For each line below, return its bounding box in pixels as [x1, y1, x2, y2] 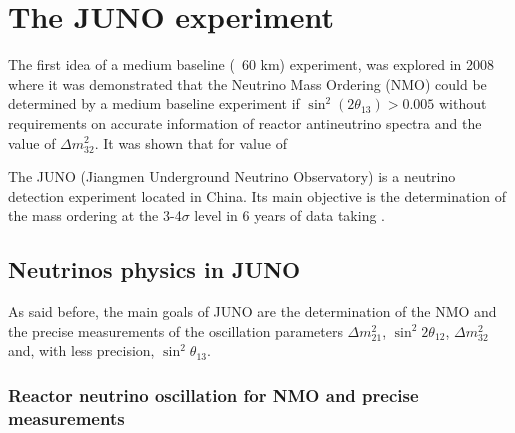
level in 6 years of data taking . [194, 205, 385, 226]
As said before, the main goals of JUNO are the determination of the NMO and [8, 301, 497, 322]
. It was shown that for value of [94, 132, 287, 153]
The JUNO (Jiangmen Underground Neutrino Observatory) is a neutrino [8, 166, 456, 187]
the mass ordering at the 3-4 [8, 205, 182, 226]
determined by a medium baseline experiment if [8, 93, 300, 114]
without [438, 93, 487, 114]
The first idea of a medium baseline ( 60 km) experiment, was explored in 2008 [8, 54, 495, 75]
